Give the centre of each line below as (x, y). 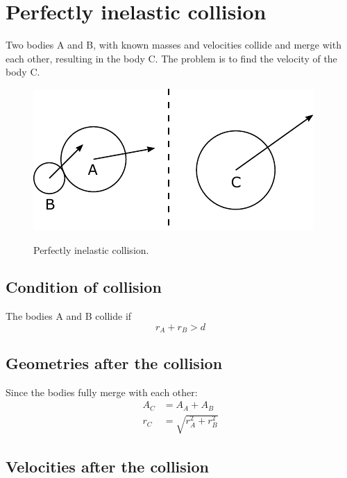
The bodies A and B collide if (69, 316)
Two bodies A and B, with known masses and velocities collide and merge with (173, 45)
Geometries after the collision (114, 362)
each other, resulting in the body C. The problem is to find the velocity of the (171, 58)
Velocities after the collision (108, 466)
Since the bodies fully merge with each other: (102, 392)
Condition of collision (84, 287)
